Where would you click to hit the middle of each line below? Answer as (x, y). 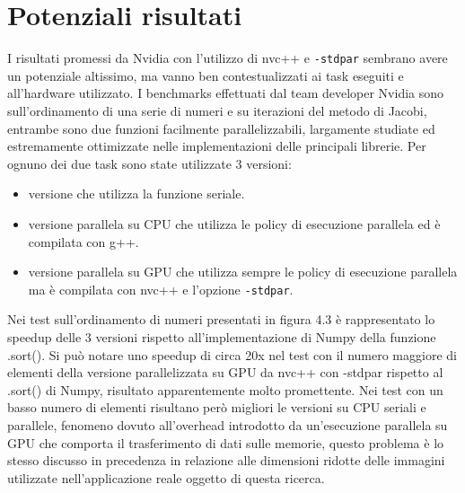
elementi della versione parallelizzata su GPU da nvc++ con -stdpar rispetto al (225, 372)
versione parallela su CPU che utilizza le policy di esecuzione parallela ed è (234, 223)
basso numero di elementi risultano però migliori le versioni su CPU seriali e (217, 407)
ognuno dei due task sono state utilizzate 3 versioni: (149, 163)
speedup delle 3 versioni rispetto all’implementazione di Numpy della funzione (222, 336)
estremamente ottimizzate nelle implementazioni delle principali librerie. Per (217, 146)
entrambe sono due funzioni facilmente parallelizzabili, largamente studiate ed (221, 128)
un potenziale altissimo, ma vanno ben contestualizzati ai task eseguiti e (206, 75)
